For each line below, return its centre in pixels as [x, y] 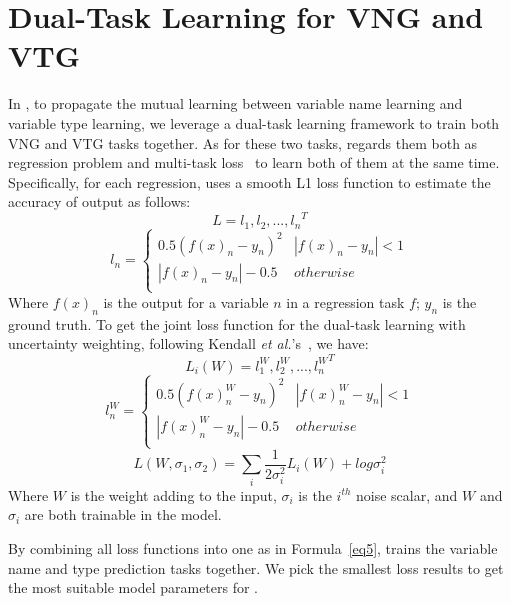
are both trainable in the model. [123, 514]
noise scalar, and [407, 494]
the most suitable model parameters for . [133, 587]
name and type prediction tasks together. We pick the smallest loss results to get [256, 567]
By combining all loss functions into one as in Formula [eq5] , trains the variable [253, 547]
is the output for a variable [186, 301]
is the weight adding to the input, [173, 494]
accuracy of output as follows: [99, 201]
